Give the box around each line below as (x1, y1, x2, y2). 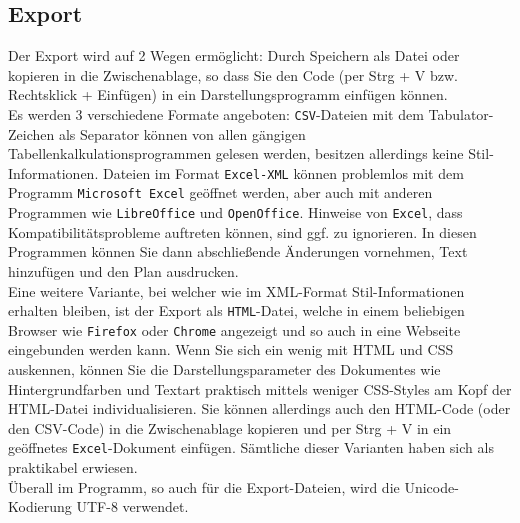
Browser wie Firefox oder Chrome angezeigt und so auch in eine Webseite (8, 319, 461, 340)
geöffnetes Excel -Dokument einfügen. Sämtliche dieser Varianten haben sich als (8, 437, 494, 458)
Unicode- (404, 476, 459, 497)
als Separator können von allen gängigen (58, 123, 306, 144)
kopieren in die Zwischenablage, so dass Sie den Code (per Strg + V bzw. (8, 64, 458, 85)
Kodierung (8, 496, 72, 517)
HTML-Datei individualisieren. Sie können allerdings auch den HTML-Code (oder (8, 398, 511, 419)
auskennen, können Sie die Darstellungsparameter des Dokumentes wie (8, 359, 441, 380)
